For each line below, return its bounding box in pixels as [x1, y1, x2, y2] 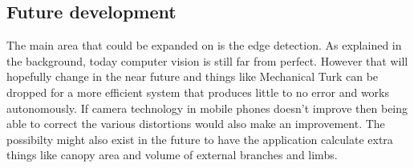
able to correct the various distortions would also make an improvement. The [6, 115, 385, 132]
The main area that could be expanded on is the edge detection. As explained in [6, 37, 402, 54]
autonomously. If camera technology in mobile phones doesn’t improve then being [6, 99, 408, 116]
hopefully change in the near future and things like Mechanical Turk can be [6, 68, 379, 85]
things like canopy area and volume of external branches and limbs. [6, 146, 338, 163]
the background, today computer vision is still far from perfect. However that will [6, 52, 408, 69]
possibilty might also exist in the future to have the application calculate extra [6, 130, 393, 147]
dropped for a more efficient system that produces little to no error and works [6, 83, 389, 100]
